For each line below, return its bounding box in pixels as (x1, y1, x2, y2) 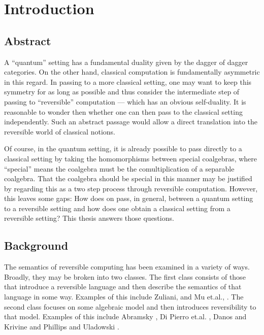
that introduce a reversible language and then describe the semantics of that (4, 281, 242, 292)
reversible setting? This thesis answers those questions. (4, 213, 174, 223)
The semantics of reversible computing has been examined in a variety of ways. (4, 261, 250, 272)
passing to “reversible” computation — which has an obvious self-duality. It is (4, 96, 246, 107)
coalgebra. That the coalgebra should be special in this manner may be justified (4, 173, 252, 184)
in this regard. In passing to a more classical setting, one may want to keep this (4, 76, 252, 87)
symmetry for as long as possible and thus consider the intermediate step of (4, 86, 240, 97)
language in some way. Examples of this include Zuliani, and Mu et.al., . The (4, 291, 244, 302)
